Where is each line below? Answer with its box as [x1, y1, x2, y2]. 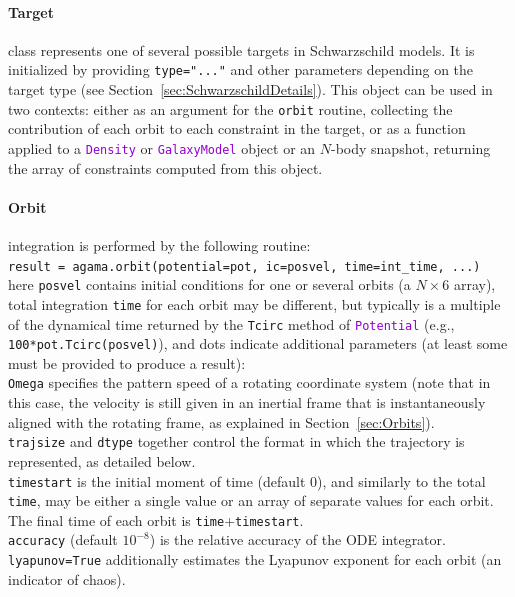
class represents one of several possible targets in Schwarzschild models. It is [8, 39, 475, 60]
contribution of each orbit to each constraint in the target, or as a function [8, 118, 466, 139]
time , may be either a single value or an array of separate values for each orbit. [8, 490, 494, 511]
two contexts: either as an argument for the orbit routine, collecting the [8, 98, 453, 119]
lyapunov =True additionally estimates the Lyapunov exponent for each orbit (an [8, 549, 502, 570]
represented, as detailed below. [8, 450, 196, 471]
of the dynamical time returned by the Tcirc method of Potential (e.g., [8, 313, 455, 334]
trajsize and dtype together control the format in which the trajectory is [8, 431, 465, 452]
